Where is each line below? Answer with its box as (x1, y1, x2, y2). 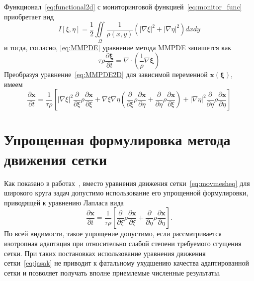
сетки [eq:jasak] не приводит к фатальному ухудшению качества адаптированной (4, 258, 250, 268)
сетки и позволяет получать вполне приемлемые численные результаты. (4, 267, 221, 278)
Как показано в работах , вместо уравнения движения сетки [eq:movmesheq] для (4, 178, 250, 188)
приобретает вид (4, 11, 54, 21)
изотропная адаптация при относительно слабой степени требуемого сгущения (4, 238, 242, 248)
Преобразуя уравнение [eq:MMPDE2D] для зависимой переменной (4, 69, 208, 80)
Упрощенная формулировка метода (4, 129, 231, 150)
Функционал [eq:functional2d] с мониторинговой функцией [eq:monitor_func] (4, 1, 242, 11)
